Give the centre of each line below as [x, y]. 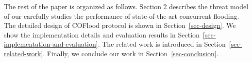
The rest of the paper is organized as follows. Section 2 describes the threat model [126, 6]
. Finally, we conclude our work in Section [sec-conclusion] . [131, 53]
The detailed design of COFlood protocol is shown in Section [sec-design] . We [120, 25]
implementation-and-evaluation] [51, 44]
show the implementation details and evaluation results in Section [102, 34]
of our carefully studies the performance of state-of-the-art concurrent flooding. [122, 16]
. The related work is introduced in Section [162, 44]
